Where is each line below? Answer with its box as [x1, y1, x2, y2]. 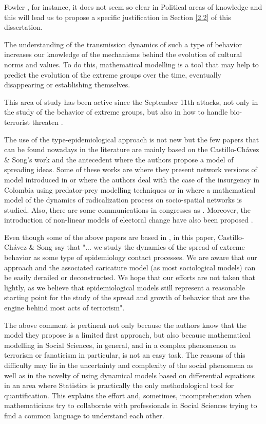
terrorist [4, 116, 30, 127]
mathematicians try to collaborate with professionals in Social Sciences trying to [4, 400, 257, 411]
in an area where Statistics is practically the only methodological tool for [4, 380, 234, 391]
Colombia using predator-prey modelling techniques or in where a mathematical [4, 184, 256, 195]
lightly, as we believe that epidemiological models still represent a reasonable [4, 282, 245, 292]
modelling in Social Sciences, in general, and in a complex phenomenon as [4, 339, 237, 350]
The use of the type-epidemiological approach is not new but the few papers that [4, 134, 259, 144]
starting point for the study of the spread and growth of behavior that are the [4, 292, 250, 303]
